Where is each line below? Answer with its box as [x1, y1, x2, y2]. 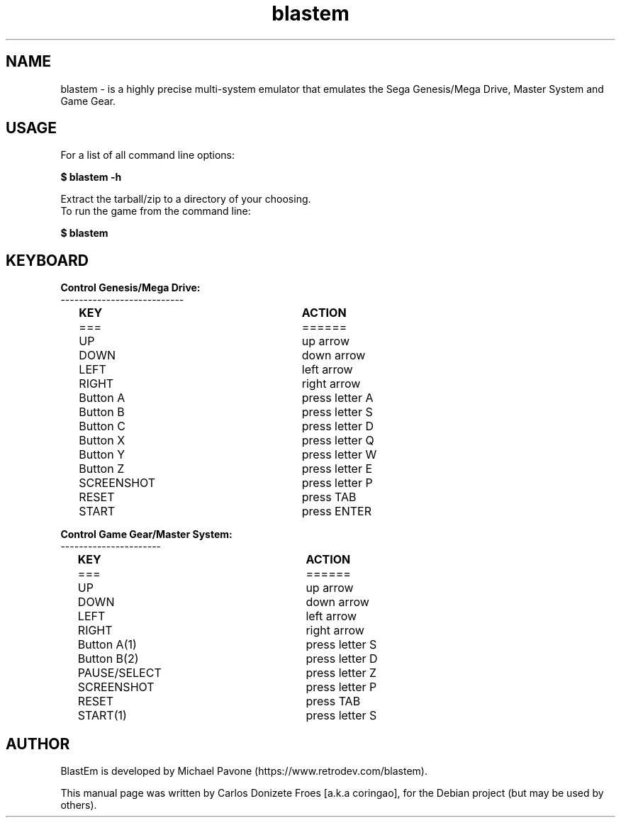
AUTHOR [6, 734, 70, 753]
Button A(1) [77, 637, 137, 652]
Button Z [79, 461, 125, 476]
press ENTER [301, 504, 371, 519]
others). [60, 799, 97, 812]
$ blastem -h [60, 171, 122, 184]
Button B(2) [77, 651, 139, 666]
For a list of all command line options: [60, 149, 235, 162]
